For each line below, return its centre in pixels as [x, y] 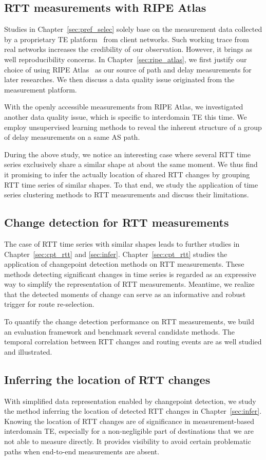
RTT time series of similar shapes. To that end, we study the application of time [131, 184]
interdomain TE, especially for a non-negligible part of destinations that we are [129, 431]
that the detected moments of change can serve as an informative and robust [125, 294]
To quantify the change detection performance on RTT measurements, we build [129, 321]
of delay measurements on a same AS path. [72, 137]
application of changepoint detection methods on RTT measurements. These [124, 264]
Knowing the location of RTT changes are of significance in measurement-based [129, 421]
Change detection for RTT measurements [117, 222]
